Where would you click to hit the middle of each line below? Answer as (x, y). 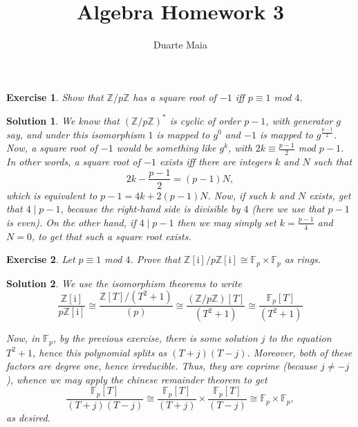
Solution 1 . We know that (63, 120)
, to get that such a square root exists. (111, 236)
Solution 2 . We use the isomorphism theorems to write (124, 283)
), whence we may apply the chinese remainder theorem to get (137, 379)
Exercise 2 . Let (41, 259)
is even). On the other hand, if (71, 222)
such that (333, 161)
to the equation (300, 338)
